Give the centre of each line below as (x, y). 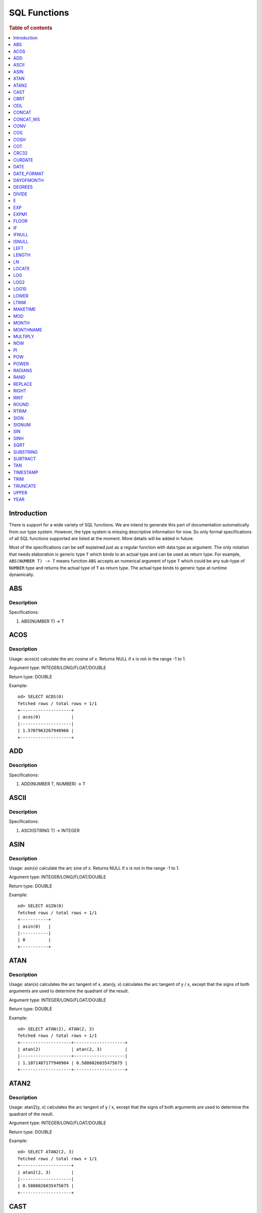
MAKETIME (25, 309)
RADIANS (23, 370)
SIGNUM (22, 425)
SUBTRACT (25, 459)
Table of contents (31, 28)
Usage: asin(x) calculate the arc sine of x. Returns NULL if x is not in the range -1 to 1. (94, 868)
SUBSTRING (26, 452)
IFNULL (21, 235)
